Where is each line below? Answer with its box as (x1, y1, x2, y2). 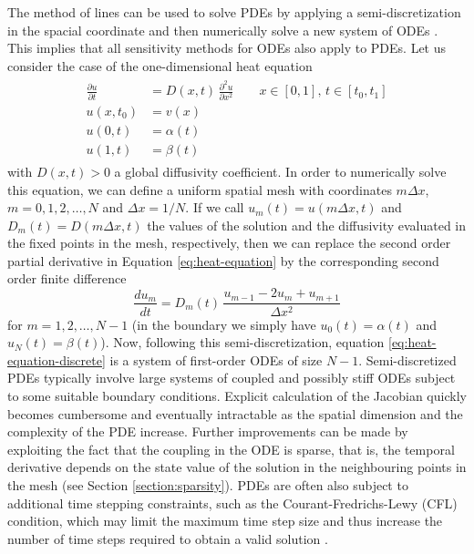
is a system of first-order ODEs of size (109, 350, 323, 369)
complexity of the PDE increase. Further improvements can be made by (7, 422, 408, 441)
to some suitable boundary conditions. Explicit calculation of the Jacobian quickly (7, 385, 467, 405)
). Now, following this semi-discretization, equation (100, 333, 385, 352)
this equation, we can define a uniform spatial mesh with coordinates (7, 180, 392, 199)
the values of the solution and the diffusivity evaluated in (147, 215, 467, 234)
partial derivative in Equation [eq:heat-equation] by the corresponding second (7, 251, 439, 270)
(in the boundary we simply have (131, 314, 316, 333)
